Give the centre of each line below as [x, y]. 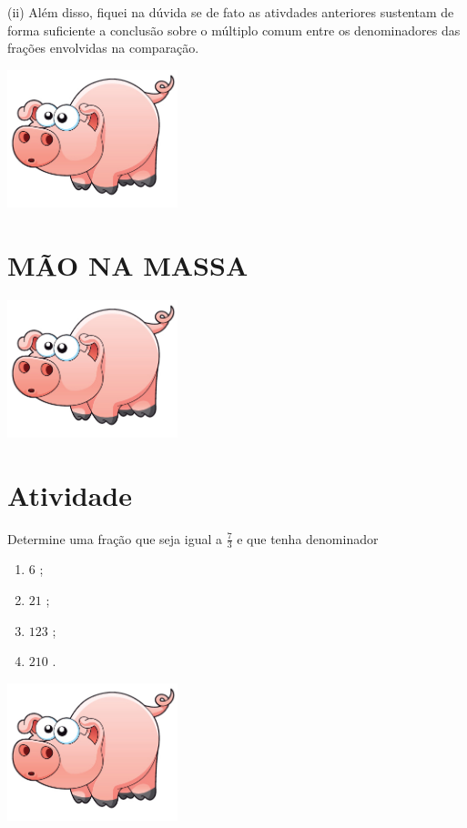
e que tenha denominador [308, 538]
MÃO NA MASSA [128, 264]
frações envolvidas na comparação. [103, 48]
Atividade [70, 495]
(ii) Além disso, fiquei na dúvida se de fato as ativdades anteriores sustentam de [231, 12]
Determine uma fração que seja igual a [115, 538]
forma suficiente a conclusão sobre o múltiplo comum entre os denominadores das [234, 30]
